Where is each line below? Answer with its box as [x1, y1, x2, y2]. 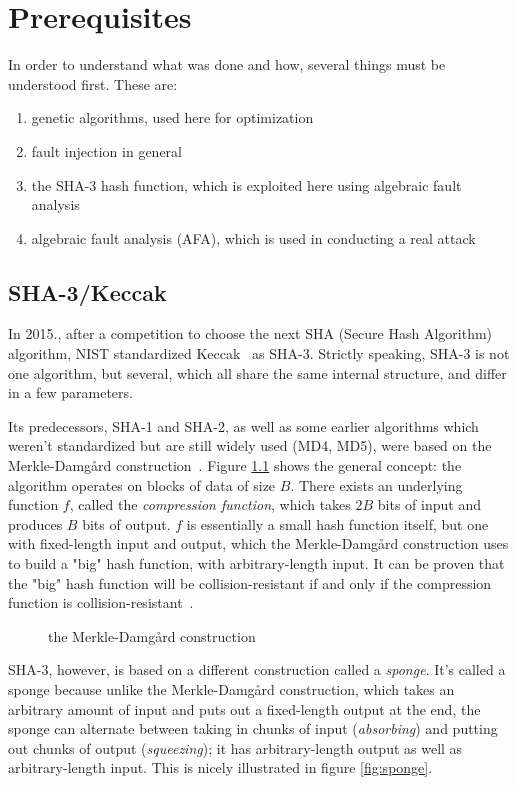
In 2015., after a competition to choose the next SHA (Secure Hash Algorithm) [8, 323, 493, 344]
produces [8, 513, 63, 534]
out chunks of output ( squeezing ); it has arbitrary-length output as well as [8, 737, 463, 758]
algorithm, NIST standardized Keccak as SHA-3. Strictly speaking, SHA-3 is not [8, 343, 510, 364]
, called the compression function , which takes [69, 494, 351, 515]
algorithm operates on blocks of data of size [8, 474, 276, 495]
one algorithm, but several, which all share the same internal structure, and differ [8, 362, 507, 383]
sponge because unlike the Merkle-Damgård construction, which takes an [8, 678, 455, 699]
